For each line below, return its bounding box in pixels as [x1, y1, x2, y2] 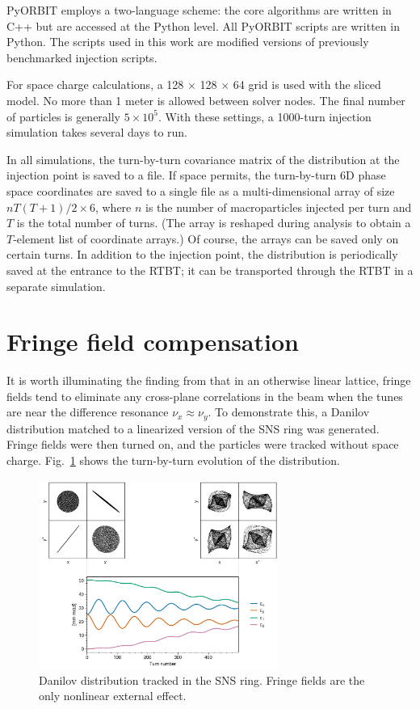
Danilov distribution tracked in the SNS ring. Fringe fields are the [39, 671, 365, 688]
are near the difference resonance [6, 403, 169, 420]
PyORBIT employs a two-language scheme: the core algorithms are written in [6, 2, 392, 18]
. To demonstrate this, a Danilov [208, 403, 370, 420]
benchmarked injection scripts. [6, 49, 157, 65]
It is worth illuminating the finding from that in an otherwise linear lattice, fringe [6, 372, 411, 389]
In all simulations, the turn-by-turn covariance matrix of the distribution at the [6, 150, 400, 167]
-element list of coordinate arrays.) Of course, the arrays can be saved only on [13, 230, 399, 247]
